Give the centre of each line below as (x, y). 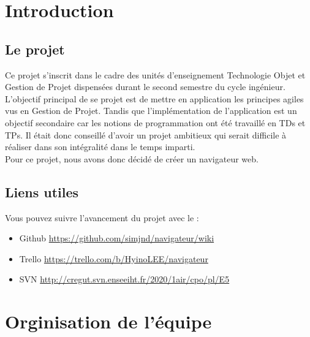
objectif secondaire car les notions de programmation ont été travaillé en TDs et (155, 122)
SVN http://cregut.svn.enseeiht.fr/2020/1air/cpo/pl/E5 (124, 279)
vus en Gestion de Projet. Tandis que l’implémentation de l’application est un (151, 111)
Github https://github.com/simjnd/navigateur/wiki (117, 238)
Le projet (35, 49)
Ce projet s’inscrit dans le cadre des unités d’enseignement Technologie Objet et (155, 74)
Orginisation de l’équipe (108, 321)
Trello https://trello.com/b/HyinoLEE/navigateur (114, 258)
